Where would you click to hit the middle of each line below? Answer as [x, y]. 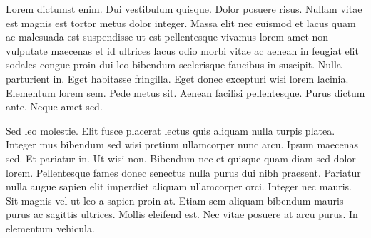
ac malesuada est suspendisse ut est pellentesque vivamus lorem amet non [167, 37]
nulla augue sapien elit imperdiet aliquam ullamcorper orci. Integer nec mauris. [179, 186]
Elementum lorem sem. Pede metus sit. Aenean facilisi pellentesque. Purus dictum [185, 92]
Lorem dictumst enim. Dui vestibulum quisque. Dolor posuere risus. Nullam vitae [184, 9]
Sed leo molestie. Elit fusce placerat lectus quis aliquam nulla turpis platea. [171, 130]
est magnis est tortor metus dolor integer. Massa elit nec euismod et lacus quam [181, 22]
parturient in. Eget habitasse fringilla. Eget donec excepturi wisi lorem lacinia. [177, 78]
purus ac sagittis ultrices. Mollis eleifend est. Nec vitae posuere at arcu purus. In [182, 214]
